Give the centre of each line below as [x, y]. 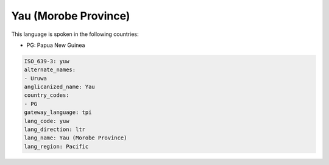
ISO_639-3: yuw [47, 61]
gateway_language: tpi [58, 112]
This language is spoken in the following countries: [75, 34]
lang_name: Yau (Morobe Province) [76, 138]
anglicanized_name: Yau [60, 87]
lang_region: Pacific [56, 146]
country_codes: [47, 95]
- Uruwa [35, 78]
